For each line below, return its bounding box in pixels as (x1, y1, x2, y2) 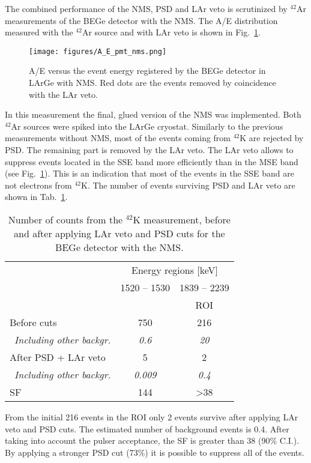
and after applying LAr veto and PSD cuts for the (14, 226, 225, 240)
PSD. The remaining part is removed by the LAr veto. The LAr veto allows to (5, 144, 294, 156)
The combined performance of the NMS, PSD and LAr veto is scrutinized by (5, 2, 288, 14)
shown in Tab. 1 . (5, 190, 68, 203)
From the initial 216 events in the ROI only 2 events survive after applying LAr (5, 410, 298, 423)
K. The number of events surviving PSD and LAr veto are (81, 178, 295, 191)
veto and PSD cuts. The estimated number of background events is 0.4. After (5, 422, 289, 435)
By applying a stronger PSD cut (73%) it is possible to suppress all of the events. (5, 446, 304, 458)
